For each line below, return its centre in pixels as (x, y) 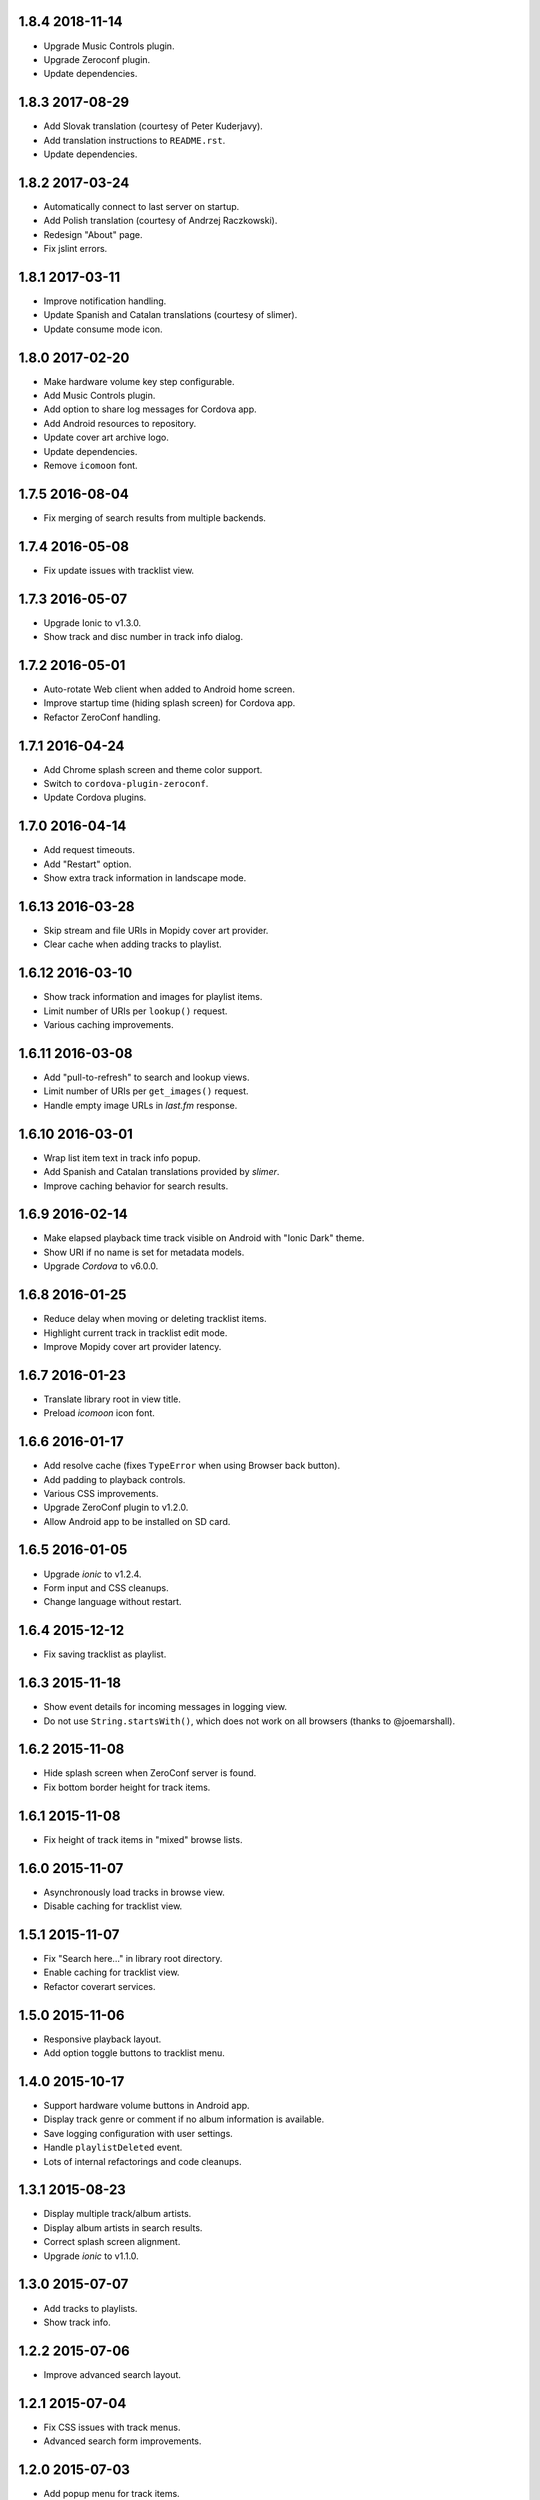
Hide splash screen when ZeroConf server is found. (150, 1773)
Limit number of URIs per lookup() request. (135, 1011)
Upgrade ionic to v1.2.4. (92, 1574)
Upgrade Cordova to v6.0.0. (101, 1266)
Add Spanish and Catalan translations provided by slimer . (161, 1172)
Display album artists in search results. (123, 2227)
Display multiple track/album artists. (117, 2214)
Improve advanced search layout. (112, 2374)
